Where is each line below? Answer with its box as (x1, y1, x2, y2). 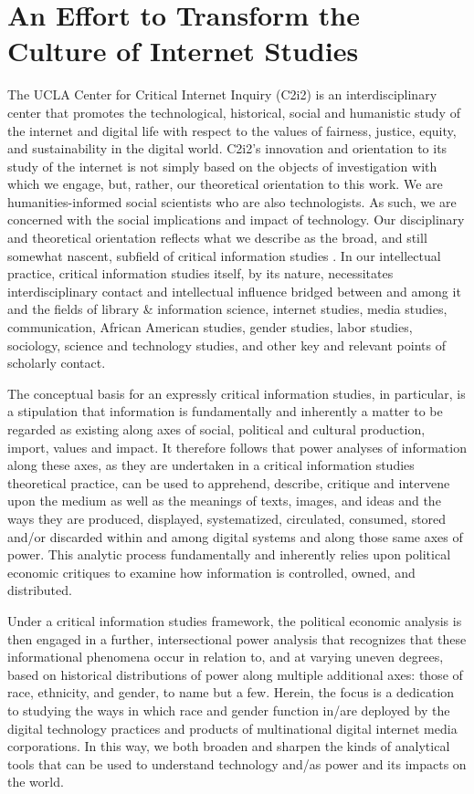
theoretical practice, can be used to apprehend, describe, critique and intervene (7, 473, 450, 492)
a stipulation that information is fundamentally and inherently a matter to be (7, 402, 443, 421)
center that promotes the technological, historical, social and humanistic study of (7, 102, 460, 121)
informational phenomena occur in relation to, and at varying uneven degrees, (7, 647, 444, 666)
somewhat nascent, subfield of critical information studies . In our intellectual (7, 246, 441, 265)
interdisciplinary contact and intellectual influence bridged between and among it (7, 281, 461, 300)
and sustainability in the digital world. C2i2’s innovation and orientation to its (7, 139, 448, 158)
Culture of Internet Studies (7, 32, 359, 69)
